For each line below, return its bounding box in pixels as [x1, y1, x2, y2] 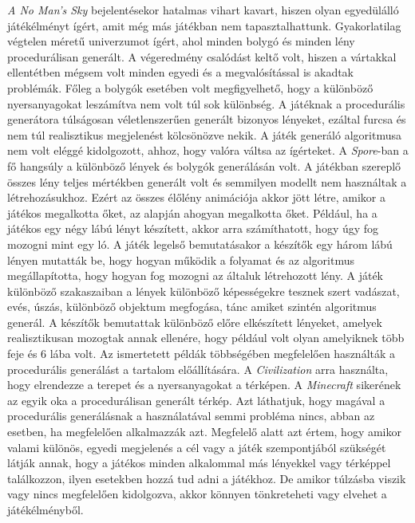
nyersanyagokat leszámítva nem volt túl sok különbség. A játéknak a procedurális [7, 95, 405, 112]
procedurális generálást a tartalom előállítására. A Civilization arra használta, [7, 360, 389, 377]
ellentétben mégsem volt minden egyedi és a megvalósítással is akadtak [7, 64, 354, 81]
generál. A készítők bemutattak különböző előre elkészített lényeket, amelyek [7, 313, 382, 330]
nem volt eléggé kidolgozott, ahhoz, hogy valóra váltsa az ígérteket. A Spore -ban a [7, 142, 409, 159]
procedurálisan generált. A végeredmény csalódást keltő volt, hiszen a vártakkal [7, 48, 397, 65]
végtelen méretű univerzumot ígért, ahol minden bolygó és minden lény [7, 33, 355, 49]
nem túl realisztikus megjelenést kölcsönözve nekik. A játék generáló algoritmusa [7, 126, 401, 143]
